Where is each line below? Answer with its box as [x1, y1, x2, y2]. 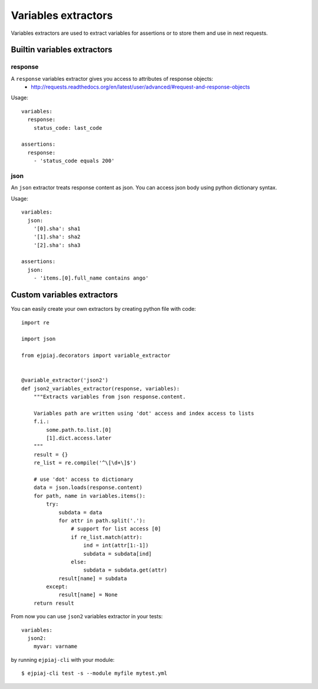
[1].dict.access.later [46, 435, 112, 442]
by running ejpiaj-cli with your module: [11, 656, 115, 663]
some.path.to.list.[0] [46, 426, 112, 433]
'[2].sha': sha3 [33, 242, 81, 248]
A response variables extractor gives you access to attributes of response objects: [11, 75, 213, 82]
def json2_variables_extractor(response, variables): [21, 385, 180, 392]
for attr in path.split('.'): [58, 517, 146, 524]
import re [21, 319, 49, 326]
